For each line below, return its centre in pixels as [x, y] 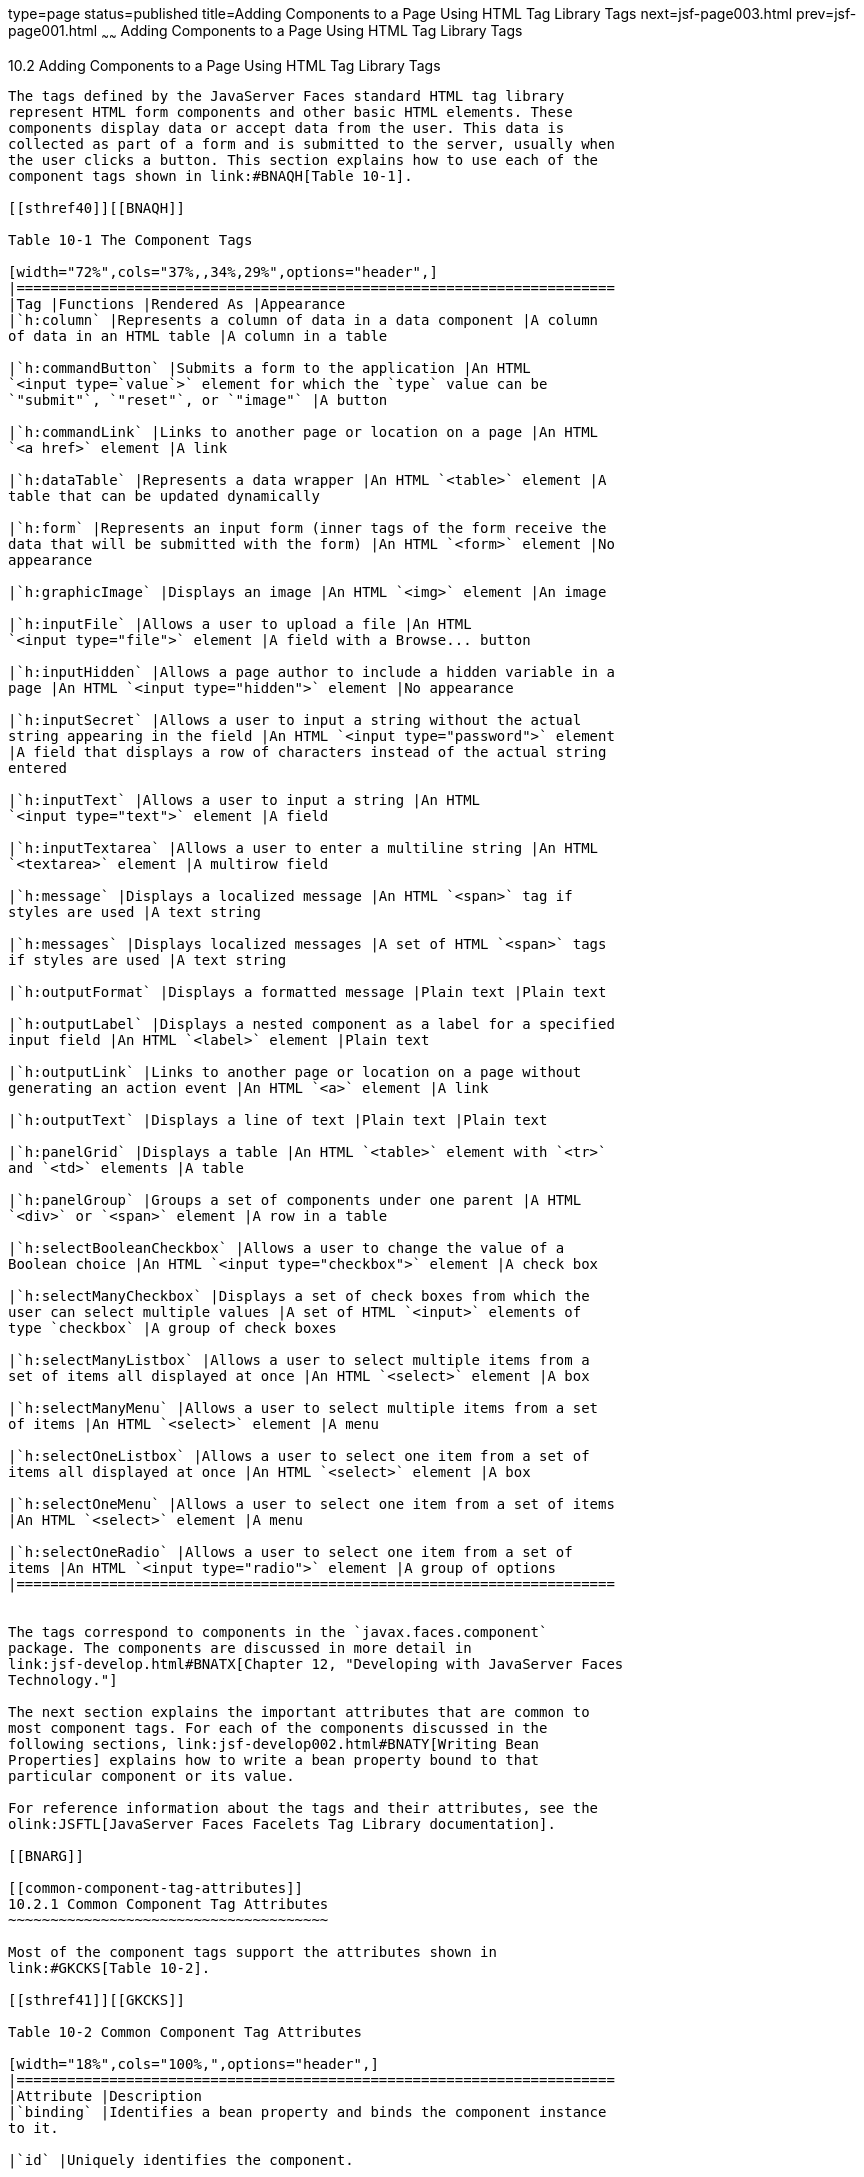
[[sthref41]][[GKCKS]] [97, 1999]
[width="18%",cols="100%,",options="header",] [193, 2063]
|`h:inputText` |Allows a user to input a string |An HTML [244, 799]
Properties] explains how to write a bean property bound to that [274, 1759]
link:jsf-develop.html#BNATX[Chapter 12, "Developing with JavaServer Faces [316, 1663]
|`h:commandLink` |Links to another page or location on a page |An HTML [303, 431]
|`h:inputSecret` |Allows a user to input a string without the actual [295, 719]
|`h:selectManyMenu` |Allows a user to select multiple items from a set [303, 1407]
